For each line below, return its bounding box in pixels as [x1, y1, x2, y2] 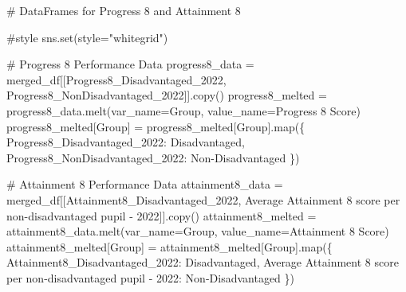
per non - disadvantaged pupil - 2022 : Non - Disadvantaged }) [6, 269, 295, 286]
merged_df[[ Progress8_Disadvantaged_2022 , [6, 71, 227, 88]
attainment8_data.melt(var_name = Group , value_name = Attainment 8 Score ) [6, 223, 389, 239]
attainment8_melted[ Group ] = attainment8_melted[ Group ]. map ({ [6, 238, 333, 255]
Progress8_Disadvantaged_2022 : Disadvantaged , [6, 134, 245, 150]
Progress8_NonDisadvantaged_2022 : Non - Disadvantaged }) [6, 149, 300, 165]
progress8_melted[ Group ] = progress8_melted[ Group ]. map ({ [6, 118, 305, 134]
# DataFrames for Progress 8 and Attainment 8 [6, 2, 241, 18]
